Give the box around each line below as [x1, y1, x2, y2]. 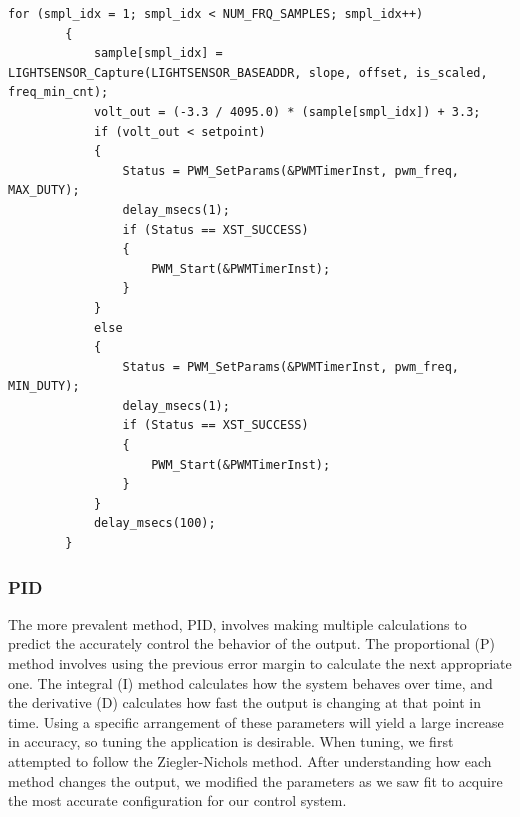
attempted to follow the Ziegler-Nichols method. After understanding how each [8, 751, 492, 771]
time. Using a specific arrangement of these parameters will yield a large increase [8, 711, 504, 732]
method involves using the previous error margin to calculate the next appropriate [8, 653, 512, 674]
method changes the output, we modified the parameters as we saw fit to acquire [8, 770, 503, 791]
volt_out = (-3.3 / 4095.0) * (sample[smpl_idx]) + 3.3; [93, 104, 481, 119]
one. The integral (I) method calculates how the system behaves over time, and [8, 672, 493, 693]
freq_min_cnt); [8, 85, 109, 100]
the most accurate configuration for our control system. [8, 790, 347, 811]
